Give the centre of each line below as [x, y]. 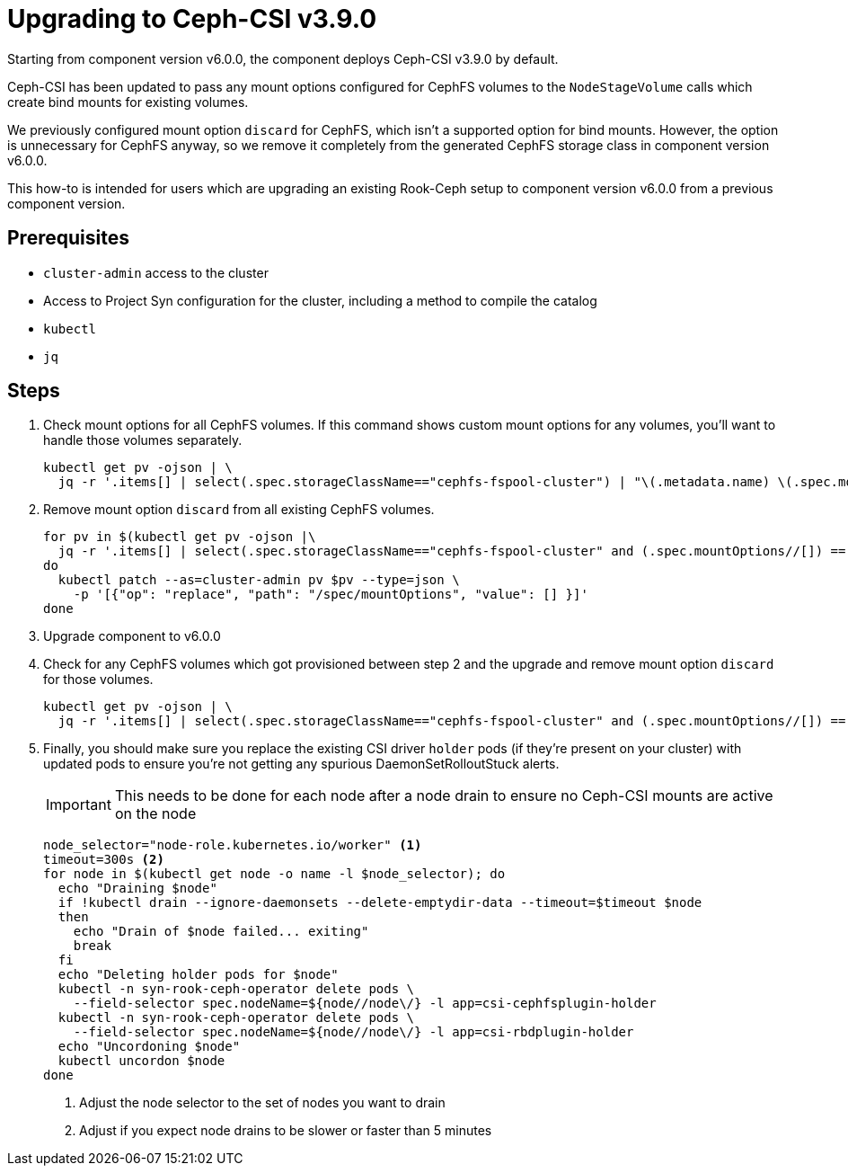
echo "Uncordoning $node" [149, 1047]
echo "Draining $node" [137, 889]
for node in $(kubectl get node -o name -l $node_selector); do [274, 874]
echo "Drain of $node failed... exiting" [221, 932]
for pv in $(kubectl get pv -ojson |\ [180, 537]
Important [79, 805]
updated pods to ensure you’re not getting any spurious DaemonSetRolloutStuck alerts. [301, 764]
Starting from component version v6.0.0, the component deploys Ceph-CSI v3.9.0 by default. [283, 58]
